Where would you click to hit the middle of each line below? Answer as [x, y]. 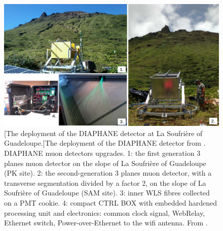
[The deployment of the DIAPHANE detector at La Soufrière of [103, 133]
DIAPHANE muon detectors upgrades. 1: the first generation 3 [102, 153]
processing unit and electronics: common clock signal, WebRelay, [105, 212]
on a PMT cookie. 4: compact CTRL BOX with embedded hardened [111, 202]
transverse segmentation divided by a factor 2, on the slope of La [105, 183]
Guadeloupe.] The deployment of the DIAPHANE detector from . [105, 143]
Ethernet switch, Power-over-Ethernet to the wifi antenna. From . [106, 223]
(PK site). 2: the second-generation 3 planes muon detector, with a [108, 173]
